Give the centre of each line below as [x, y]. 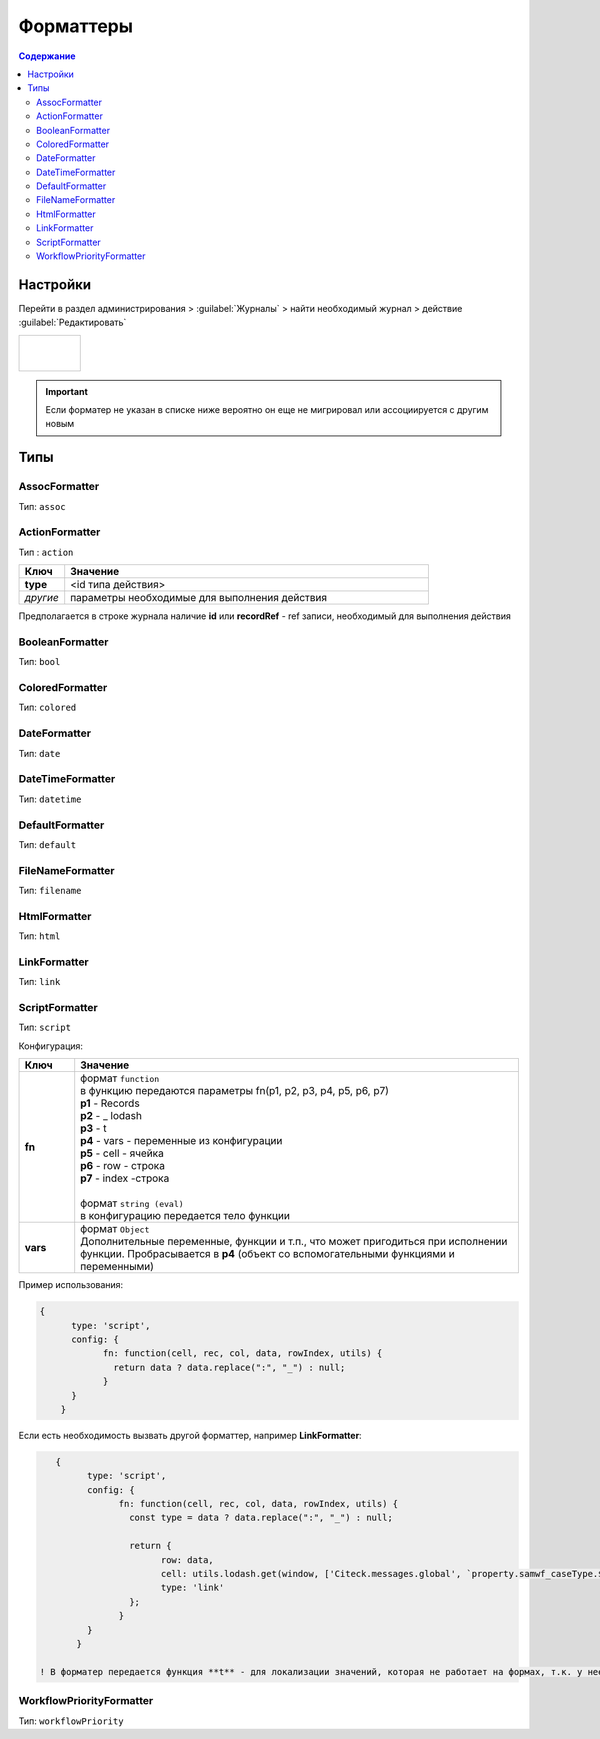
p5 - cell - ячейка [122, 1153]
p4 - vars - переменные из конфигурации [181, 1141]
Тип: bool [39, 662]
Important [67, 391]
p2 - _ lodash [111, 1116]
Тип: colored [47, 707]
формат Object [115, 1229]
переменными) [117, 1267]
